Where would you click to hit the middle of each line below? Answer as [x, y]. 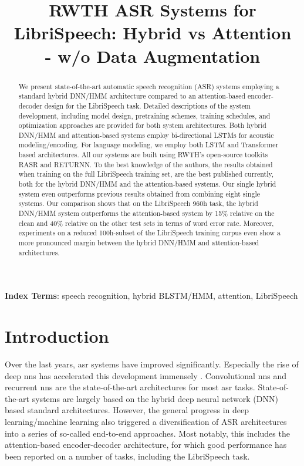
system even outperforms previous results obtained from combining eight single [139, 193]
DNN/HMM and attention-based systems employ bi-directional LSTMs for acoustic [146, 135]
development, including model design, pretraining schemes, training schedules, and [144, 115]
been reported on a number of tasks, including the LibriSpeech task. [127, 456]
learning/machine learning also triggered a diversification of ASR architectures [146, 422]
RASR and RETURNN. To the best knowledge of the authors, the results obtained [146, 164]
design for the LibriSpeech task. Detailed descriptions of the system [148, 105]
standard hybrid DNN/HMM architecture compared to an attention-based [132, 96]
